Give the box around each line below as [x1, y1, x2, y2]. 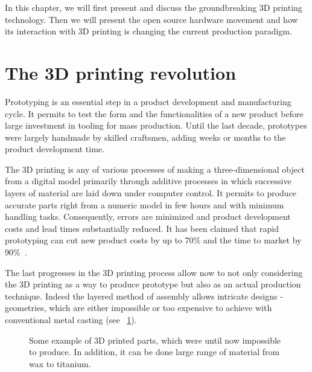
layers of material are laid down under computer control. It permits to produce [5, 187, 297, 199]
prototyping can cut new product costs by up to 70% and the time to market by [5, 234, 302, 246]
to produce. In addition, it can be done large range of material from [29, 345, 280, 358]
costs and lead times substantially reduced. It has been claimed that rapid [5, 222, 279, 234]
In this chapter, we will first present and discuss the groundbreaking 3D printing [5, 1, 302, 13]
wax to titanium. [29, 357, 91, 370]
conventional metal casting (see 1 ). [5, 313, 137, 325]
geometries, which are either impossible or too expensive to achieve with [5, 301, 272, 314]
